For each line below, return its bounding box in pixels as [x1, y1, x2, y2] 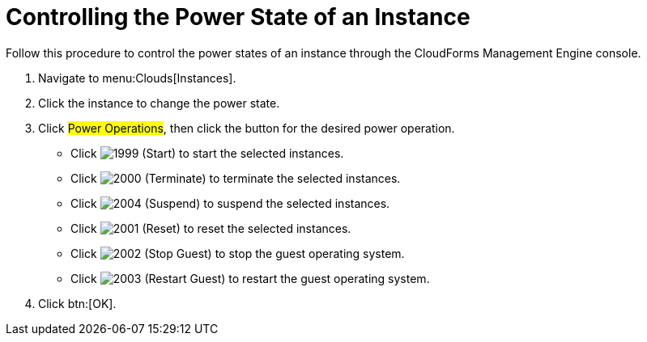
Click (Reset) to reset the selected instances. [70, 221, 351, 235]
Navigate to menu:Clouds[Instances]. [38, 70, 236, 85]
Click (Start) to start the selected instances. [70, 146, 344, 160]
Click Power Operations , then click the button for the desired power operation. [38, 120, 455, 135]
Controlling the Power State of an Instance [6, 3, 470, 31]
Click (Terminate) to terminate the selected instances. [70, 171, 401, 185]
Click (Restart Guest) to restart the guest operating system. [70, 271, 430, 285]
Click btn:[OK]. [38, 296, 117, 310]
